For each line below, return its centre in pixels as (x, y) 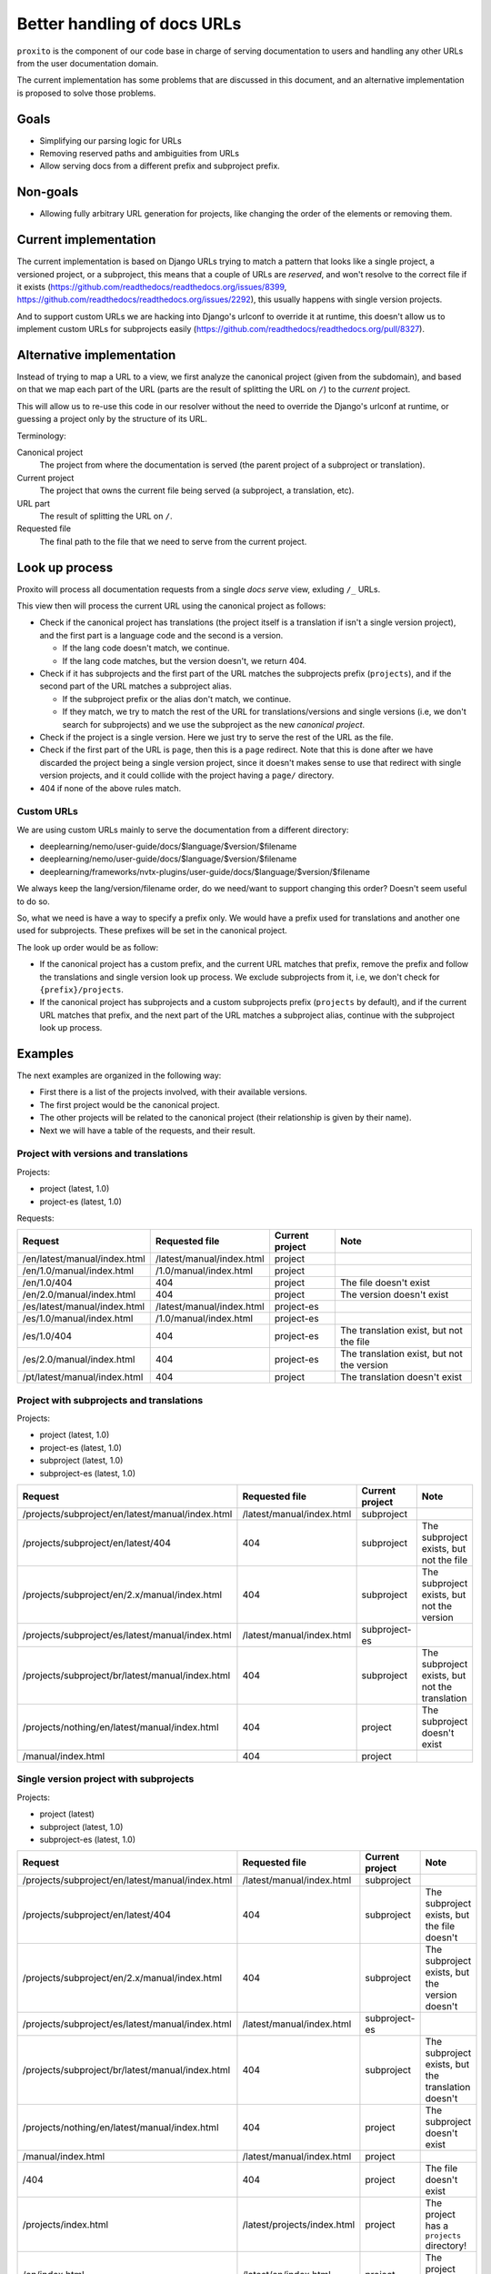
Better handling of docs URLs (129, 24)
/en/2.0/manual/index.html (79, 1294)
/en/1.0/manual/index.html (78, 1271)
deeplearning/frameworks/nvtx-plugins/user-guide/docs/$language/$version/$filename (205, 871)
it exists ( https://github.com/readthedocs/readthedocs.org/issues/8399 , (152, 287)
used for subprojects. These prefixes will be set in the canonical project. (152, 931)
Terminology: (42, 436)
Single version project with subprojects (105, 1779)
